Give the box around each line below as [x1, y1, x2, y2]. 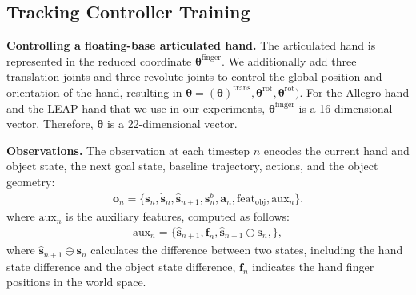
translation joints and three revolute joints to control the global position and [6, 68, 382, 85]
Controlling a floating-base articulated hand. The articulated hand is [6, 37, 376, 54]
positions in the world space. [6, 273, 146, 290]
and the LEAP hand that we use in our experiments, [6, 99, 266, 116]
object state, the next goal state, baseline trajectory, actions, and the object [6, 157, 378, 174]
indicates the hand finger [252, 257, 374, 274]
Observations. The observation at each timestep [6, 142, 250, 158]
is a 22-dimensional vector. [106, 115, 238, 132]
